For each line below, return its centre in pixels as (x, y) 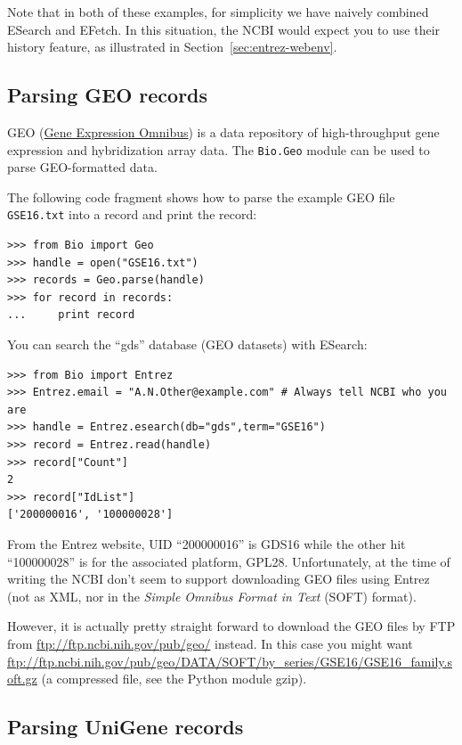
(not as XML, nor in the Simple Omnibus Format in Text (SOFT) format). (212, 596)
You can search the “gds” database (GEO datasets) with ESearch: (187, 344)
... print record (71, 315)
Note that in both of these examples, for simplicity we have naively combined (218, 12)
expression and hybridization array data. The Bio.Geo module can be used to (219, 149)
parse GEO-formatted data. (82, 167)
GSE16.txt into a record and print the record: (132, 214)
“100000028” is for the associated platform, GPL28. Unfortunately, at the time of (229, 561)
